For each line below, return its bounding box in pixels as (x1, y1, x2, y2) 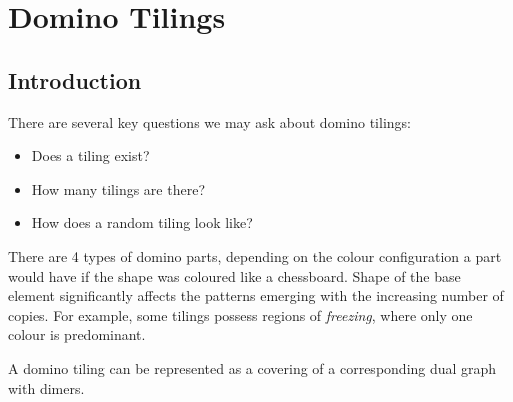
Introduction (8, 64, 142, 95)
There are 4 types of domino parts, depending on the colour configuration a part (8, 245, 502, 266)
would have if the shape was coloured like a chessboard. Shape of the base (8, 265, 461, 286)
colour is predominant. (8, 324, 146, 345)
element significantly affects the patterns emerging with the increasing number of (8, 285, 504, 306)
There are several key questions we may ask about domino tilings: (8, 111, 411, 132)
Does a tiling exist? (31, 145, 150, 166)
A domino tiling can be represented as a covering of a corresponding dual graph (8, 357, 497, 378)
